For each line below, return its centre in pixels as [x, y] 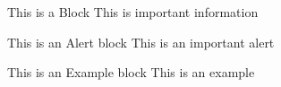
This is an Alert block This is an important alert [141, 42]
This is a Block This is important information [133, 12]
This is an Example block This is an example [131, 72]
